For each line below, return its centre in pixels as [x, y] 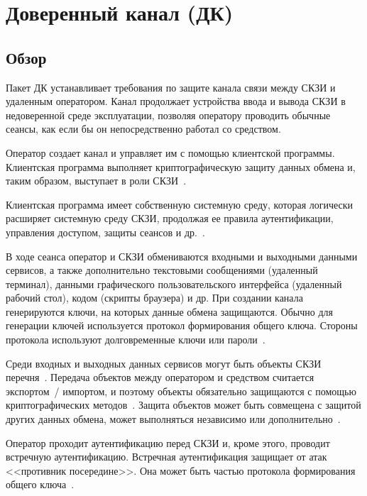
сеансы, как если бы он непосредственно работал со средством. [143, 129]
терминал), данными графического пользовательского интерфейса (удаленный [174, 283]
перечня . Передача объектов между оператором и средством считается [160, 377]
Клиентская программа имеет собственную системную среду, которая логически [180, 204]
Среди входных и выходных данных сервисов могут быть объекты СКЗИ [164, 363]
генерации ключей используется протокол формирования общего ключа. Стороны [182, 325]
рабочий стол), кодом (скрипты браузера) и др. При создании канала [154, 298]
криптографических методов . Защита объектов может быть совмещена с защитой [183, 405]
